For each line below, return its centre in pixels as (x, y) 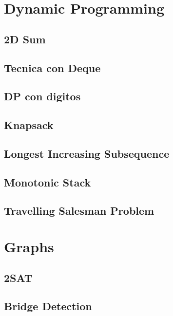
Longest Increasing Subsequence (87, 153)
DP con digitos (42, 96)
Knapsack (29, 125)
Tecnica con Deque (52, 67)
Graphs (29, 247)
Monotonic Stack (48, 182)
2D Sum (25, 39)
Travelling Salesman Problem (79, 211)
